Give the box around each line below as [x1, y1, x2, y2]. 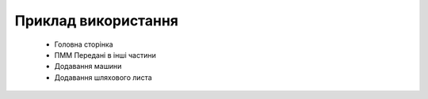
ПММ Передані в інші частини [54, 50, 156, 59]
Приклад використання [14, 12, 178, 29]
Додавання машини [54, 62, 122, 71]
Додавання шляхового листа [54, 72, 152, 82]
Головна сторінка [54, 40, 114, 49]
